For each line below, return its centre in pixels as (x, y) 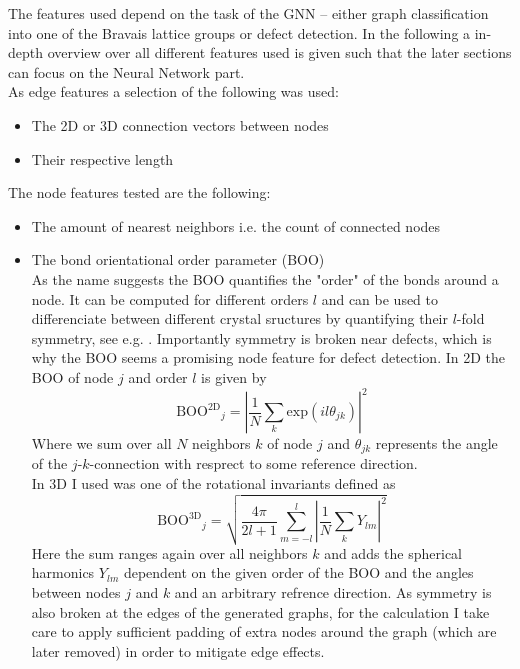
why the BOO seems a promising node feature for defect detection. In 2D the (268, 357)
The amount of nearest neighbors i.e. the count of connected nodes (236, 225)
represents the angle (436, 443)
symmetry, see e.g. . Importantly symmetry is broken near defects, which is (261, 337)
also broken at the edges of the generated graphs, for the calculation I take (260, 611)
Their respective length (102, 158)
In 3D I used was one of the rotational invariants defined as (213, 483)
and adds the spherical (393, 552)
